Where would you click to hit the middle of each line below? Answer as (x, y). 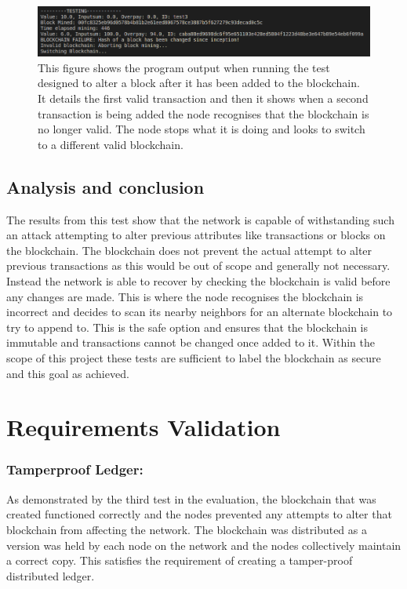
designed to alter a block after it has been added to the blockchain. (199, 83)
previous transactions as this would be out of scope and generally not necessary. (198, 265)
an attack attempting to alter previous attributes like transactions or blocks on (196, 235)
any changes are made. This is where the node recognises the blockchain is (185, 296)
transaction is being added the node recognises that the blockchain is (203, 113)
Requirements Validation (144, 427)
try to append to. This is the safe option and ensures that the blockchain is (187, 327)
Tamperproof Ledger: (75, 469)
